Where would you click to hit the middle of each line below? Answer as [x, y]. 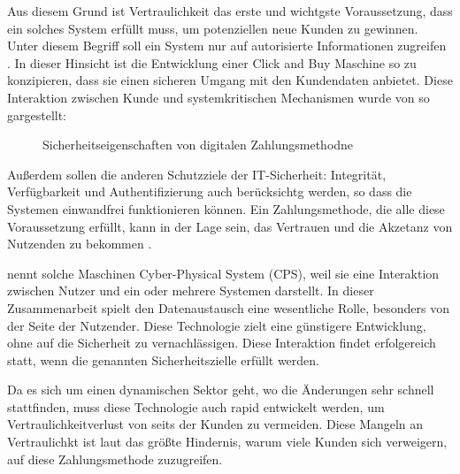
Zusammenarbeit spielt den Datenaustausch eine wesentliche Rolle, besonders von [228, 307]
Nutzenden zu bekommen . [80, 244]
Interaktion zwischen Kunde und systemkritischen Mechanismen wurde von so [218, 97]
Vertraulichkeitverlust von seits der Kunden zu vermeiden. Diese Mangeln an [215, 424]
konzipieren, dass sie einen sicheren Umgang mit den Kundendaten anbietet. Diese [230, 80]
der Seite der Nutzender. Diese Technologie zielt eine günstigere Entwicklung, [217, 325]
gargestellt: [37, 115]
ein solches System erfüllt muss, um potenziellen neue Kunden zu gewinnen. [213, 28]
